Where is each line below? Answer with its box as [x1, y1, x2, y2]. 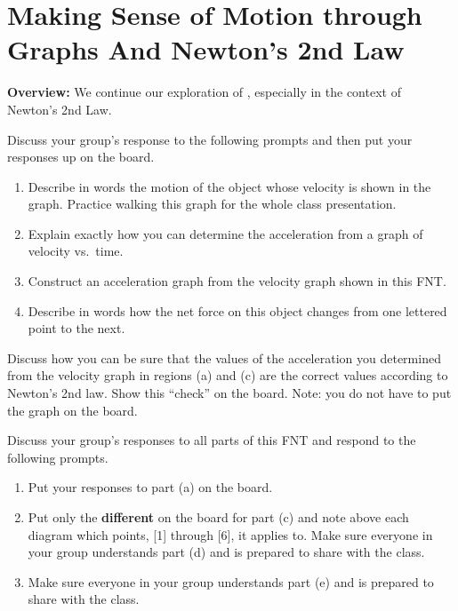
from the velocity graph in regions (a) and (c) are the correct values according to [7, 366, 448, 385]
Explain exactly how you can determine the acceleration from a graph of [28, 224, 423, 242]
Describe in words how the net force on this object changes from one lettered [28, 301, 447, 320]
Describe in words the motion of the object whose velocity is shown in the [28, 177, 431, 195]
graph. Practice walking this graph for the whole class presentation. [28, 194, 397, 213]
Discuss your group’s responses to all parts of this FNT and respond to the [7, 431, 416, 449]
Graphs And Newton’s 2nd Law [7, 31, 405, 67]
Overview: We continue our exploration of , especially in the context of [7, 83, 401, 101]
